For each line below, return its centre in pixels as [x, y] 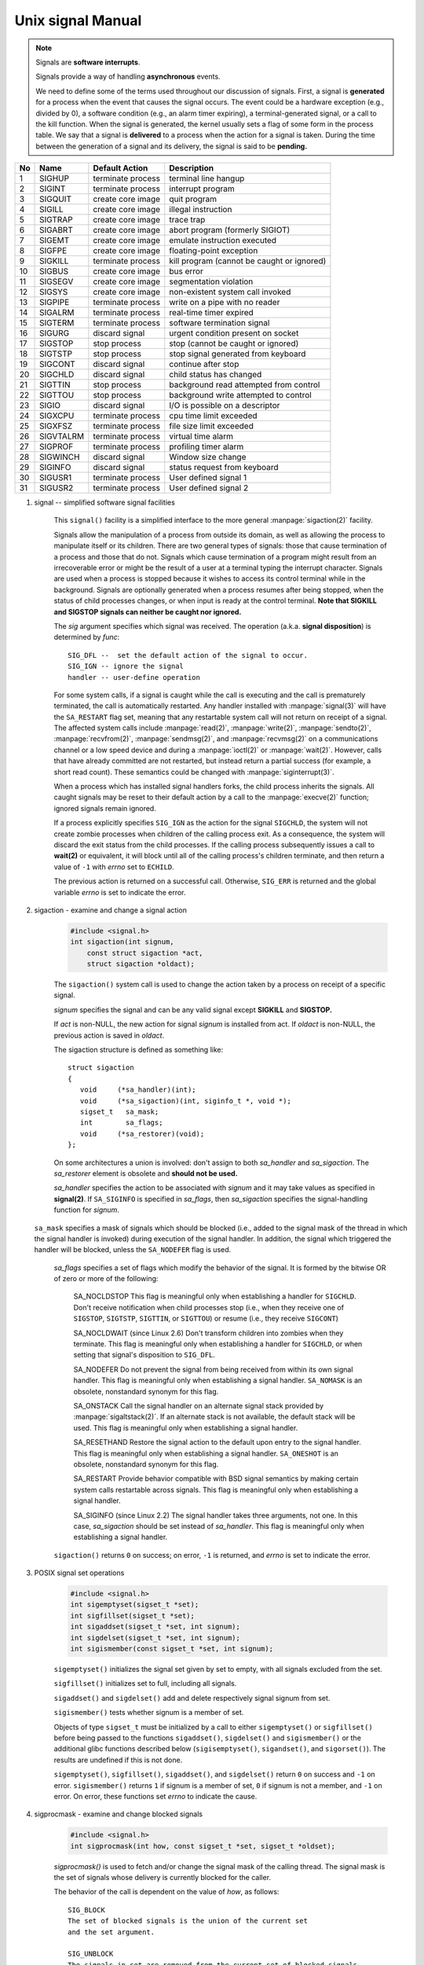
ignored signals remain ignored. [105, 808]
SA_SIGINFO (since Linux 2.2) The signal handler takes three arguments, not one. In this [216, 1515]
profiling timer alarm [207, 446]
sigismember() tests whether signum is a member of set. [149, 1713]
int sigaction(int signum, [122, 942]
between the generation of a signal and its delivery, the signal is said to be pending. [172, 146]
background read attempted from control [245, 385]
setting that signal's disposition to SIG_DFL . [144, 1355]
